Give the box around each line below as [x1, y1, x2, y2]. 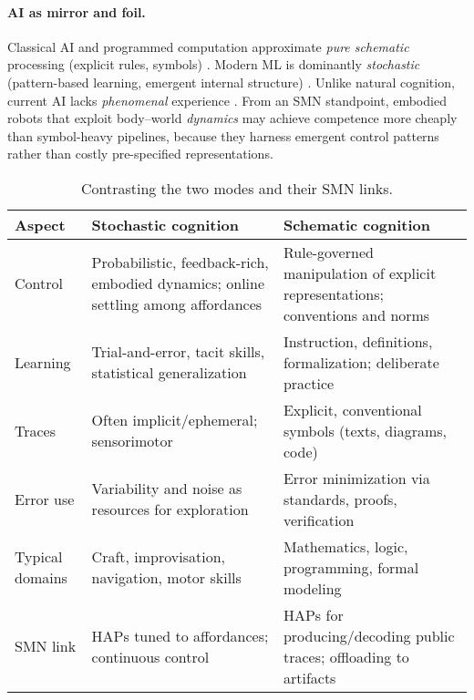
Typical [15, 546, 63, 568]
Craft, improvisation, [91, 546, 226, 568]
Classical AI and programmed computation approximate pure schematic [7, 36, 409, 56]
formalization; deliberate [283, 351, 439, 373]
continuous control [91, 645, 210, 667]
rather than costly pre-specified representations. [7, 144, 273, 163]
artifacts [283, 666, 336, 688]
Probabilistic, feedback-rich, [91, 252, 269, 273]
